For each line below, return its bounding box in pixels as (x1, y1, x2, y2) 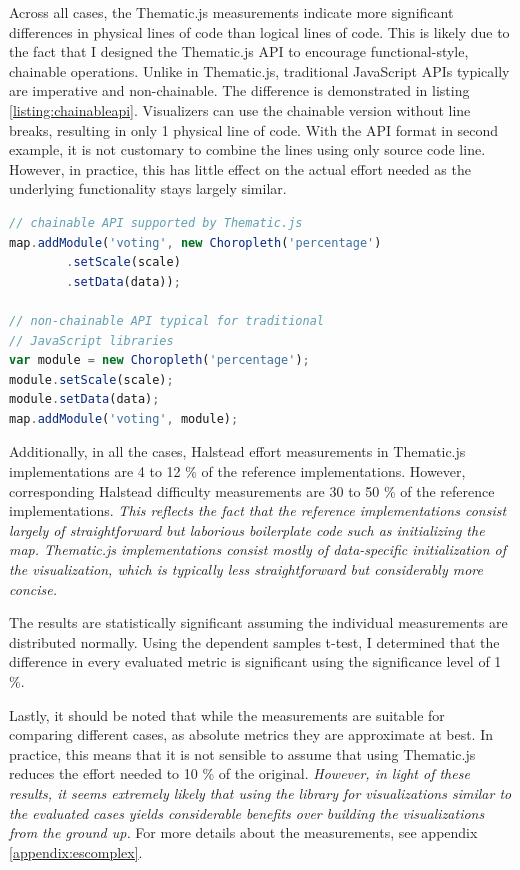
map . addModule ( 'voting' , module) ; (9, 411, 239, 426)
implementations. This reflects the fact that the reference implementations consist (9, 500, 507, 521)
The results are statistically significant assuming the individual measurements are (9, 612, 508, 633)
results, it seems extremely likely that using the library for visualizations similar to (9, 782, 512, 803)
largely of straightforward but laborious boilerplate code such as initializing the (9, 519, 485, 540)
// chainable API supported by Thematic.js (9, 215, 303, 230)
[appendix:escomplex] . (9, 841, 143, 862)
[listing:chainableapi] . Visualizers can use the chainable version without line (9, 99, 471, 120)
